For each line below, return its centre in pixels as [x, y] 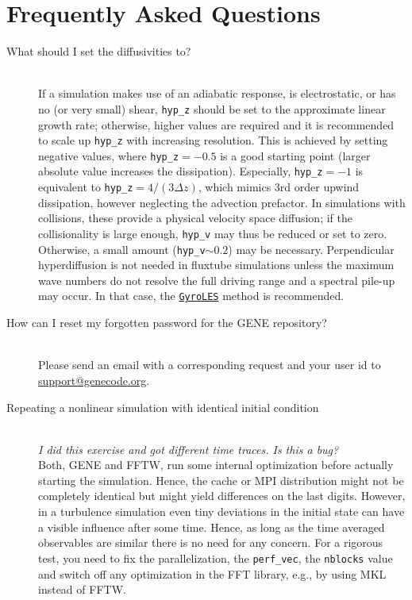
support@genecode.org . [94, 380]
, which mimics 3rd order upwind [279, 187]
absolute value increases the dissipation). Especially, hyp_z [181, 171]
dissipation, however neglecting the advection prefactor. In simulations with [222, 202]
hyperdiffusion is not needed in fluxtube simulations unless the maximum [216, 265]
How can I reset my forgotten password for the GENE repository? [167, 323]
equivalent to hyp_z [86, 187]
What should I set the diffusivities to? [99, 51]
